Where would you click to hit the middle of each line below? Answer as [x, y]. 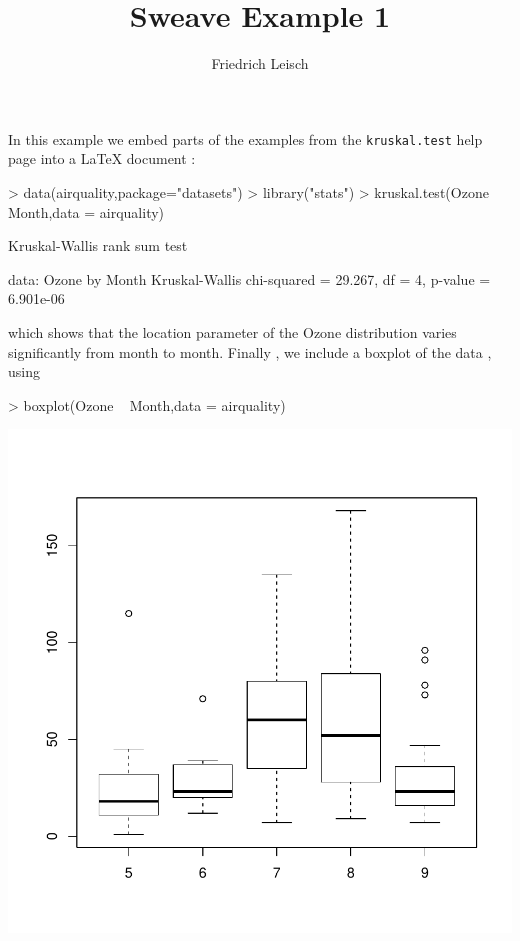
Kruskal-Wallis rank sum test [98, 245]
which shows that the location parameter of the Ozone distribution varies [232, 331]
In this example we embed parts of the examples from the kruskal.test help [245, 138]
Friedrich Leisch [260, 63]
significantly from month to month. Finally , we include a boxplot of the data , [250, 351]
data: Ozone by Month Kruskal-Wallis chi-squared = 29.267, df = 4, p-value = [249, 278]
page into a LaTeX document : [102, 158]
